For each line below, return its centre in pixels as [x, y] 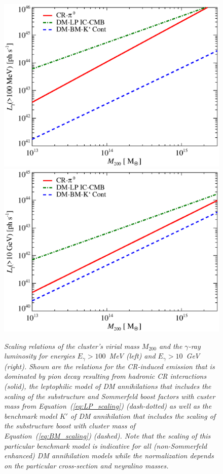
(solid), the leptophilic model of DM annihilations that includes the [108, 386]
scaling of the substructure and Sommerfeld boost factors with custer [110, 396]
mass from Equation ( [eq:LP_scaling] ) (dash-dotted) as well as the [108, 406]
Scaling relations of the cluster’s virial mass [72, 346]
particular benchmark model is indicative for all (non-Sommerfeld [106, 445]
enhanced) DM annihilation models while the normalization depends [109, 456]
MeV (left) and [132, 356]
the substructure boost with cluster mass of [70, 426]
